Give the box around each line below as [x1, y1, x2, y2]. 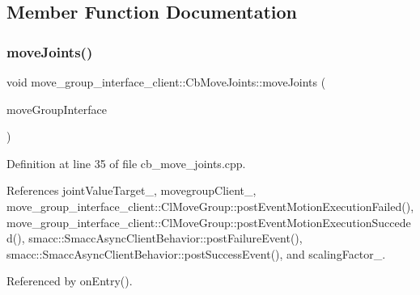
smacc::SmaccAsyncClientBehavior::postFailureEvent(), [28, 230, 303, 247]
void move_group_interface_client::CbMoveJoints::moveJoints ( [6, 74, 326, 90]
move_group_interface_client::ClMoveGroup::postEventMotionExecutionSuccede [6, 213, 411, 230]
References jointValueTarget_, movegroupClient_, [6, 182, 257, 199]
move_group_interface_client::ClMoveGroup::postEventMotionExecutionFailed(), [6, 197, 414, 214]
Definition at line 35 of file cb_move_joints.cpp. [6, 154, 246, 171]
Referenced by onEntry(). [6, 272, 133, 289]
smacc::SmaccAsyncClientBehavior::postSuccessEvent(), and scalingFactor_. [6, 245, 386, 262]
